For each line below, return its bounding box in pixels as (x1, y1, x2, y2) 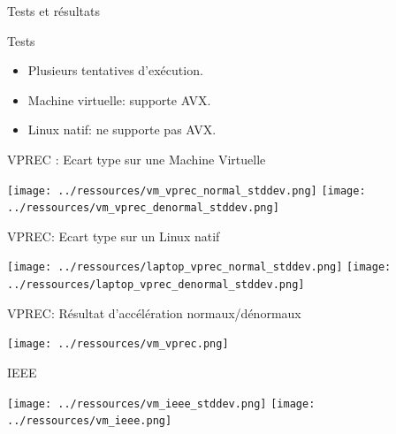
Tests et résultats (7, 2, 100, 19)
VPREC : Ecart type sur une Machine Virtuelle (7, 149, 266, 168)
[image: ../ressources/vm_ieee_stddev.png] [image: (7, 397, 316, 410)
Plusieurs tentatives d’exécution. (27, 61, 203, 80)
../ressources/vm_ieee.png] (7, 415, 172, 428)
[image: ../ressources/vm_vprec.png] (7, 338, 229, 351)
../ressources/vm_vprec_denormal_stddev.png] (7, 202, 279, 215)
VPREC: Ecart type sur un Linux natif (7, 226, 220, 245)
